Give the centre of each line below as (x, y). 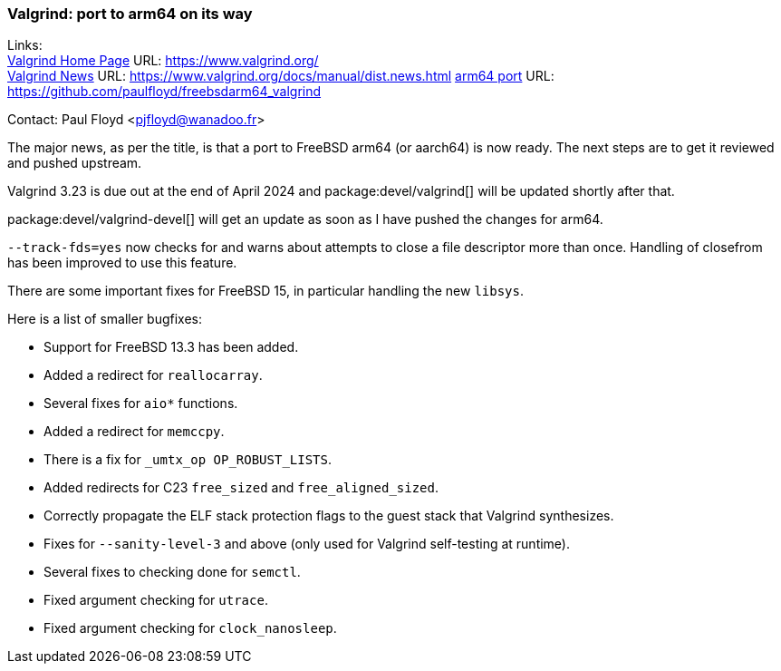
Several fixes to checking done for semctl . (172, 572)
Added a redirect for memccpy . (134, 432)
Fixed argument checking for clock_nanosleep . (190, 628)
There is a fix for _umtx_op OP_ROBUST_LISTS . (188, 460)
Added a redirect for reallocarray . (153, 375)
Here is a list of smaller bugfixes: (105, 319)
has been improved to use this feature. (122, 263)
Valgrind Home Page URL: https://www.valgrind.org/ (163, 61)
